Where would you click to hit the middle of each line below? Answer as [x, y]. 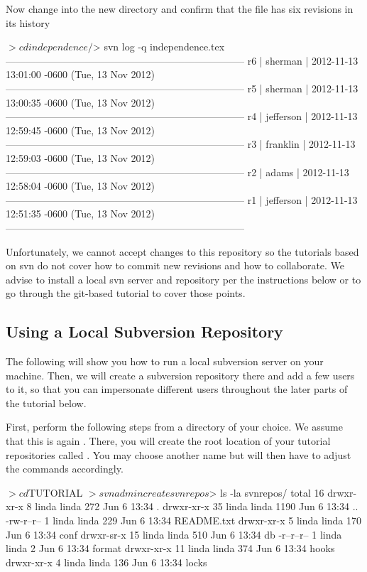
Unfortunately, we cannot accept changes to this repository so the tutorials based [182, 251]
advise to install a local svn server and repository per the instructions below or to [183, 279]
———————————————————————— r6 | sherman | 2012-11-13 [182, 60]
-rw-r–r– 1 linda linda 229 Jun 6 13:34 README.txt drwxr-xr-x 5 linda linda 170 [184, 520]
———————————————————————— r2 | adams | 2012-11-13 [177, 172]
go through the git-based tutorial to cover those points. [126, 293]
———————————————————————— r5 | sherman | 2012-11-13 [182, 88]
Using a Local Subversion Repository [144, 331]
